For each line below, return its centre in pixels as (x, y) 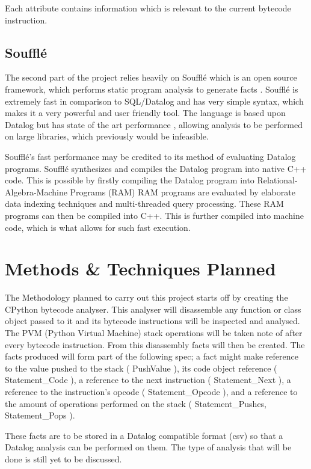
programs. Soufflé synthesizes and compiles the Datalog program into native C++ (156, 168)
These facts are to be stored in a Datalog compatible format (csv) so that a (144, 435)
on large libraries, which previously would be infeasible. (107, 136)
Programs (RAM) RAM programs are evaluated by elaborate (183, 192)
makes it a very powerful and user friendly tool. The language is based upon (145, 113)
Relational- (277, 180)
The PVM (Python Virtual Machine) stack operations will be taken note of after (154, 333)
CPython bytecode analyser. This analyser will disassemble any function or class (153, 309)
